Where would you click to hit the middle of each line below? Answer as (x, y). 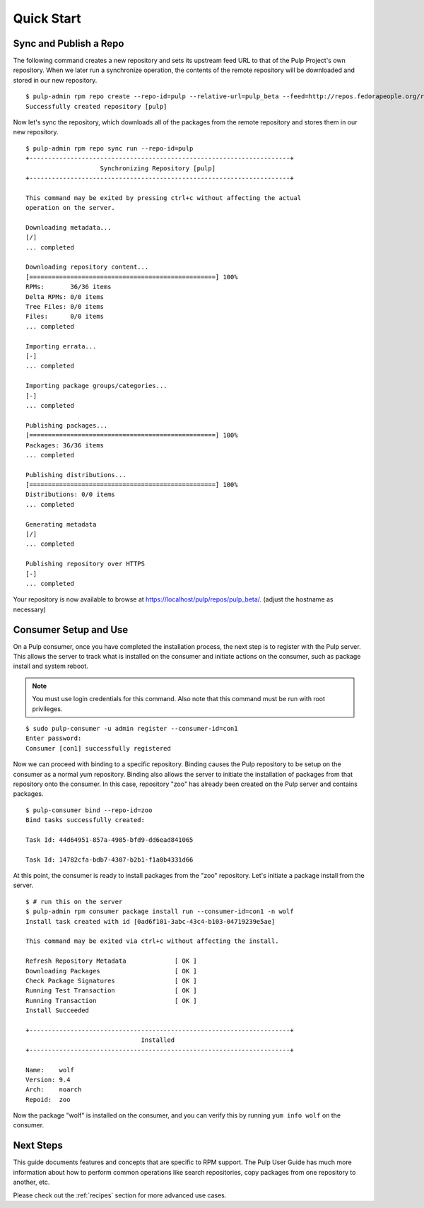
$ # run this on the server (74, 902)
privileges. (47, 709)
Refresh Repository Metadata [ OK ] (111, 961)
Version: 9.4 (48, 1079)
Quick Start (47, 18)
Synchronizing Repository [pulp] (158, 168)
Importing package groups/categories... (96, 386)
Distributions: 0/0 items (71, 494)
